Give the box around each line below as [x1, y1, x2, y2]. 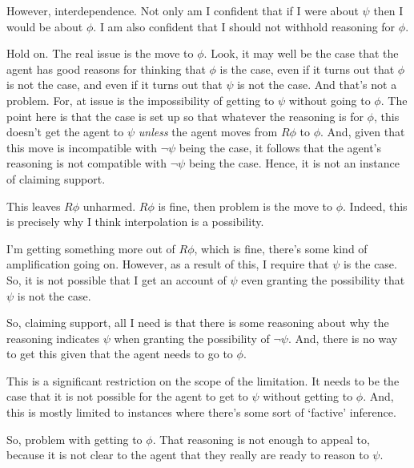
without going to [288, 91, 371, 108]
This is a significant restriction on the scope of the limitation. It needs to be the [6, 372, 400, 389]
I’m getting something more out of [6, 240, 175, 256]
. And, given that [320, 123, 405, 140]
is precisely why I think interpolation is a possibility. [6, 213, 264, 230]
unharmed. [82, 197, 136, 214]
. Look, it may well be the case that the [203, 45, 399, 62]
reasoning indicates [6, 329, 100, 346]
